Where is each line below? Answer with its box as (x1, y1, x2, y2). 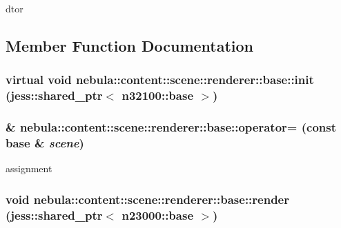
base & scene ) (6, 134, 84, 151)
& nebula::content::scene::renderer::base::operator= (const (6, 118, 337, 136)
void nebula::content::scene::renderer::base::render (6, 190, 289, 207)
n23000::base (121, 206, 194, 223)
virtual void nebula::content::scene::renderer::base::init (6, 71, 314, 88)
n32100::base (121, 87, 194, 104)
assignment (6, 161, 52, 176)
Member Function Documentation (6, 34, 254, 56)
